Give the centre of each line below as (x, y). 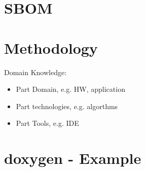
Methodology (51, 47)
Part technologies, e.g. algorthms (67, 106)
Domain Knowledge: (35, 72)
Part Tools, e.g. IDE (47, 123)
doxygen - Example (73, 158)
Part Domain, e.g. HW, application (70, 89)
